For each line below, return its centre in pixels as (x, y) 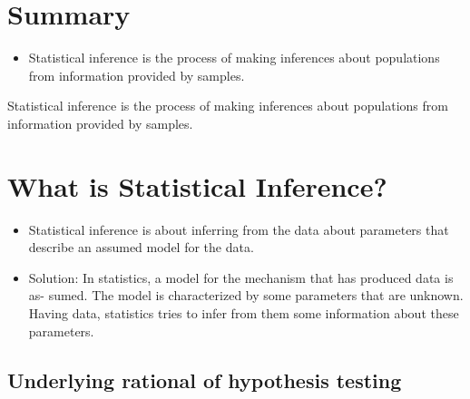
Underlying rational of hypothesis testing (205, 380)
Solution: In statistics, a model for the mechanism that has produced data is (241, 277)
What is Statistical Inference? (197, 185)
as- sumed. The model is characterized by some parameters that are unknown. (246, 295)
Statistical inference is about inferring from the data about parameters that (239, 229)
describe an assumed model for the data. (141, 247)
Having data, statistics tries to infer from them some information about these (244, 313)
